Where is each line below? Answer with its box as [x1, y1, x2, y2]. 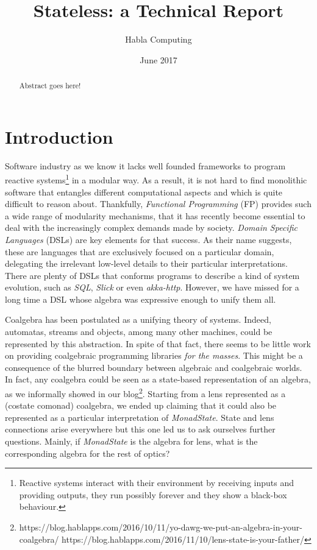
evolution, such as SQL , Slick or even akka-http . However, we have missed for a [5, 281, 299, 294]
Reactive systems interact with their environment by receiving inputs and [19, 476, 294, 489]
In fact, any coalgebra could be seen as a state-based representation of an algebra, [5, 373, 311, 386]
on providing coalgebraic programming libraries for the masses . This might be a [5, 349, 303, 362]
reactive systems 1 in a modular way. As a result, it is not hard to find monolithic [5, 172, 307, 186]
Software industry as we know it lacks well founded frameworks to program [5, 159, 286, 172]
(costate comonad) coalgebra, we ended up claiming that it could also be [5, 399, 277, 412]
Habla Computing [125, 33, 192, 46]
